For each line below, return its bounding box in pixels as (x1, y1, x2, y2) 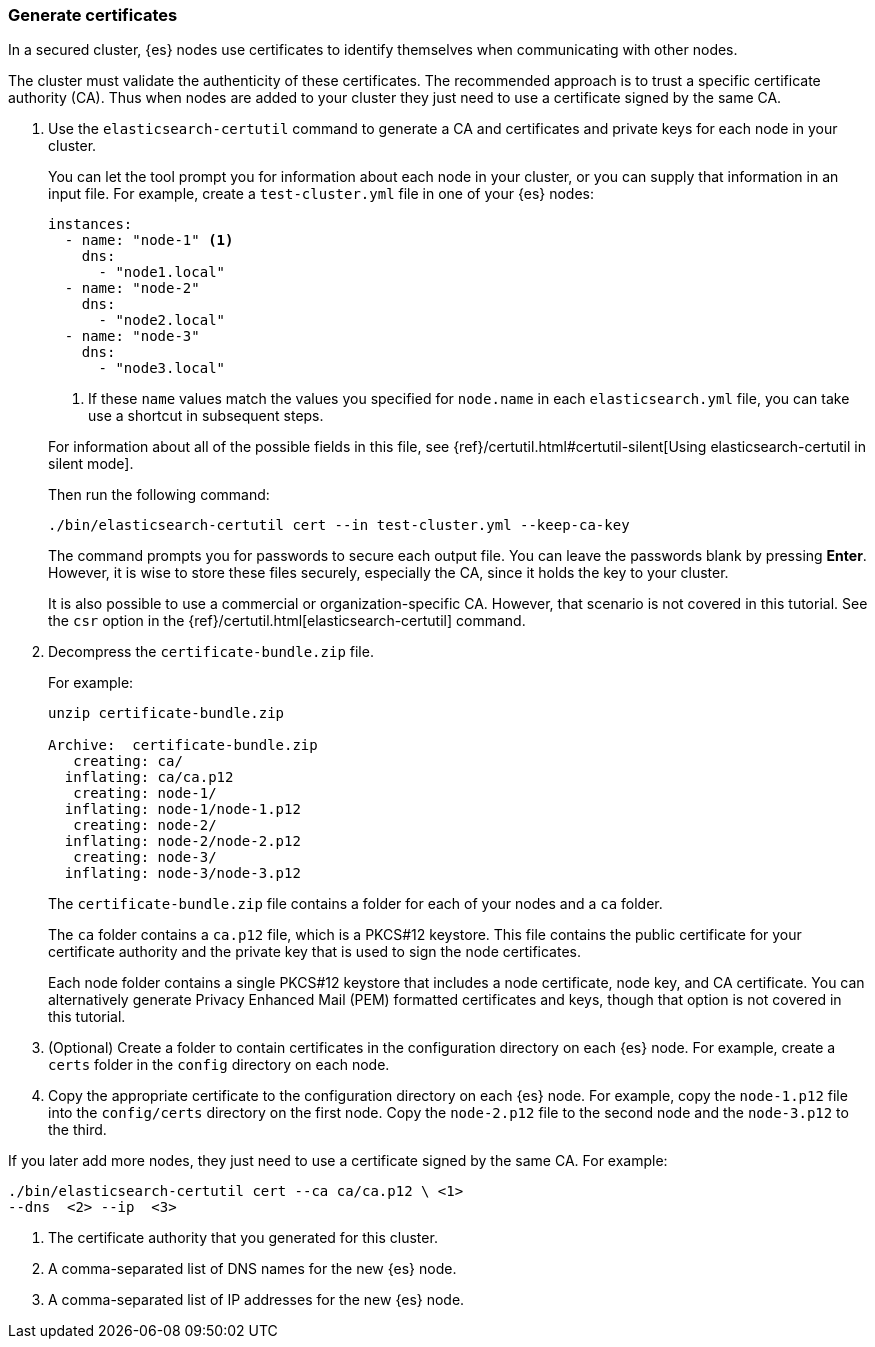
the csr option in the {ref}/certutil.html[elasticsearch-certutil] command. (48, 612, 526, 630)
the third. (48, 1121, 107, 1139)
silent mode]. (48, 455, 134, 473)
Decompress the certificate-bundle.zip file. (48, 643, 374, 661)
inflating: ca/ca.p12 (64, 769, 234, 786)
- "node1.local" (98, 264, 226, 281)
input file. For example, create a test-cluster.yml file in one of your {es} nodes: (48, 185, 595, 203)
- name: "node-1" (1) (64, 232, 234, 249)
